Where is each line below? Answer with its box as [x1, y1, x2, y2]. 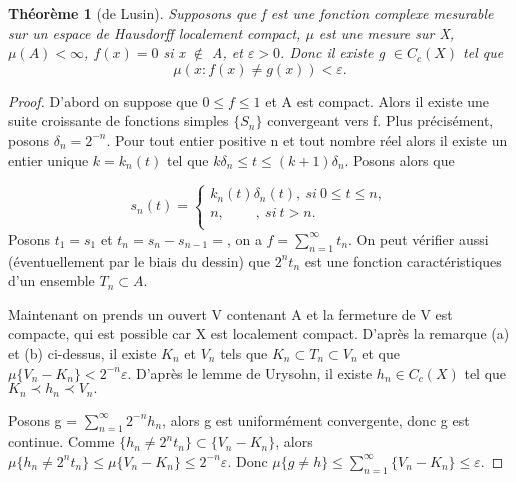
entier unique [8, 149, 89, 170]
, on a [226, 228, 262, 249]
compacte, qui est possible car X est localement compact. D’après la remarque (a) [8, 323, 510, 344]
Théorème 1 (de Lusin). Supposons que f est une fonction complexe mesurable [8, 3, 494, 23]
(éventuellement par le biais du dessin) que [8, 250, 270, 271]
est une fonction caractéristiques [304, 250, 502, 271]
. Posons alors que [344, 149, 455, 170]
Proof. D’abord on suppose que [8, 90, 198, 111]
